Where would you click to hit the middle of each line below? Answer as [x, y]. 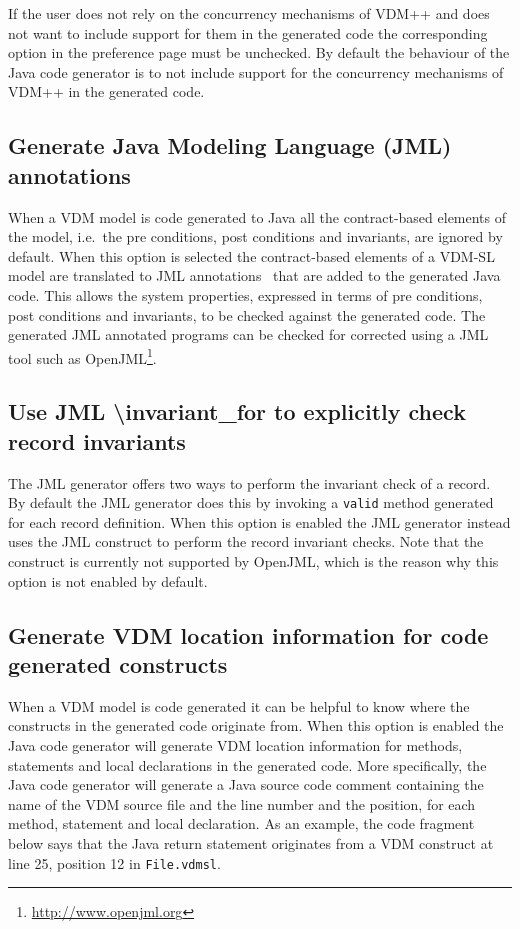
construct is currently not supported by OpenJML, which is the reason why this [253, 561]
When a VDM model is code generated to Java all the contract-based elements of [257, 216]
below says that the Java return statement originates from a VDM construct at [251, 842]
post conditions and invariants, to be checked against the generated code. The [247, 314]
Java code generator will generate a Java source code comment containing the [246, 784]
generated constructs [118, 663]
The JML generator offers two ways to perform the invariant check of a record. [249, 482]
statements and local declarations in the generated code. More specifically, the [247, 764]
